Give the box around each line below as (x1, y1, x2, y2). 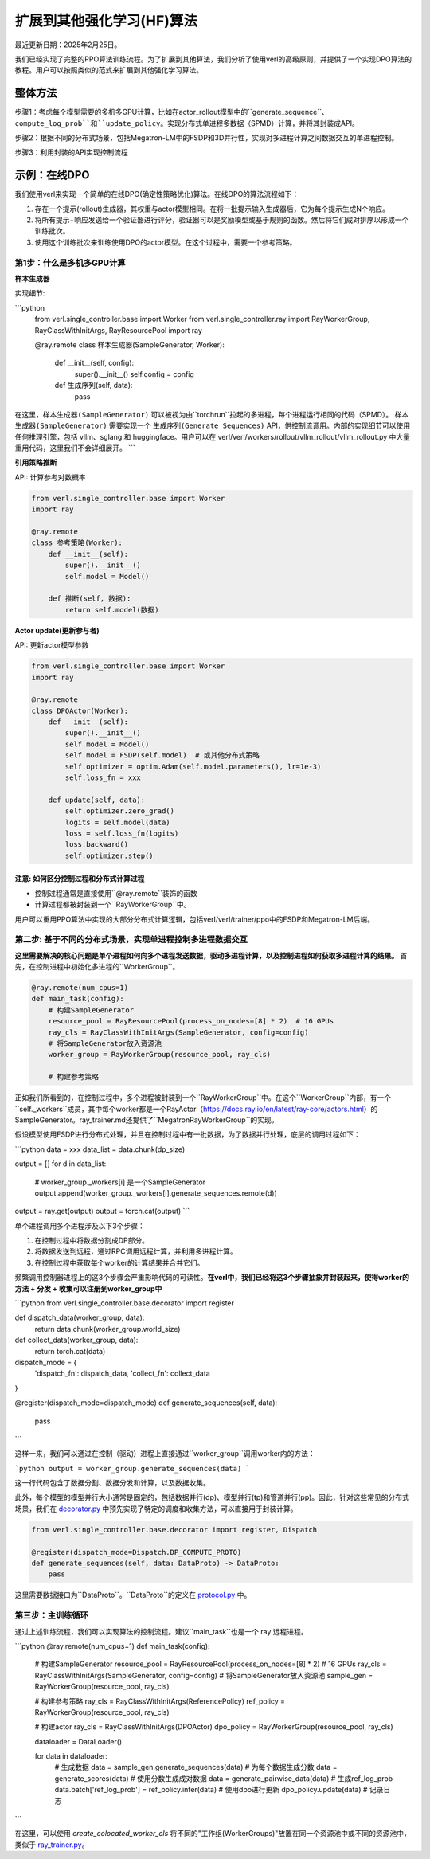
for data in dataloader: (34, 1751, 107, 1761)
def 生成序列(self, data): (54, 381, 133, 390)
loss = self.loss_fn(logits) (64, 828, 179, 838)
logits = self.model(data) (64, 817, 170, 827)
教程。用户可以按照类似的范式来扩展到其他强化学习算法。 (14, 65, 203, 75)
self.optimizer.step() (64, 851, 154, 860)
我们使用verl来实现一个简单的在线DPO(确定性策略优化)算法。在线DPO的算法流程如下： (14, 190, 299, 199)
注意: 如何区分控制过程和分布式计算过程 (14, 874, 145, 883)
